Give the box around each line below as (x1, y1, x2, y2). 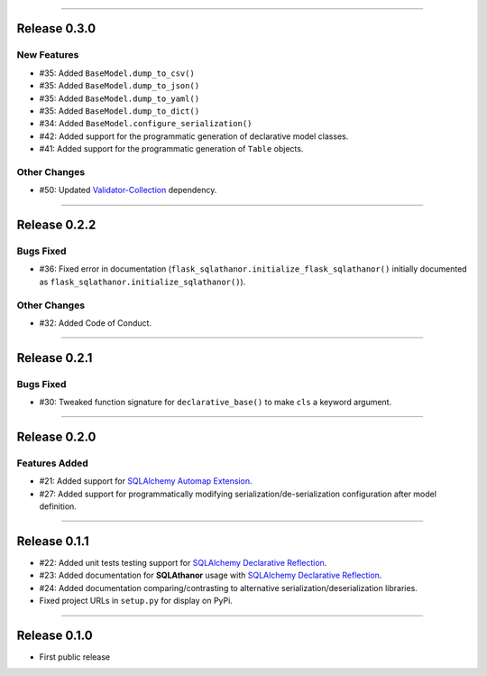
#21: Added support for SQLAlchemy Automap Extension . (39, 476, 253, 486)
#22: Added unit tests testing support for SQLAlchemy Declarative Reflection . (39, 557, 327, 568)
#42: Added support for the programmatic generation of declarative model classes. (39, 131, 349, 142)
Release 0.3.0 (16, 21, 96, 36)
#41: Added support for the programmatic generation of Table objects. (39, 144, 304, 154)
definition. (39, 501, 77, 512)
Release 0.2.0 (16, 429, 96, 444)
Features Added (16, 457, 89, 469)
